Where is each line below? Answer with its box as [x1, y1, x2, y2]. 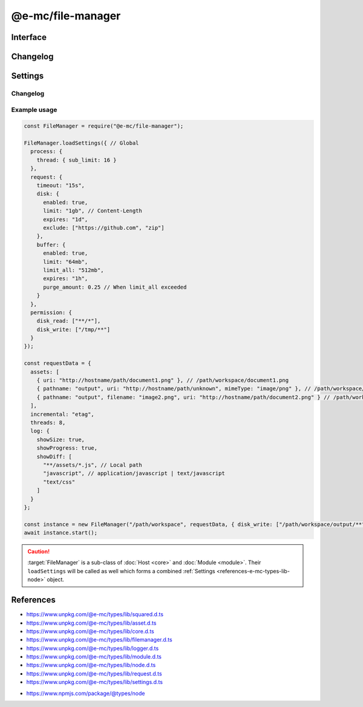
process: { [30, 148, 63, 155]
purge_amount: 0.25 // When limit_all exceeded [43, 283, 187, 291]
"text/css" [43, 478, 76, 485]
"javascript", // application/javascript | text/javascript [43, 470, 225, 477]
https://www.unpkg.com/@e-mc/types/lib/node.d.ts [26, 662, 156, 669]
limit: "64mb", [43, 258, 88, 265]
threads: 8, [30, 419, 66, 426]
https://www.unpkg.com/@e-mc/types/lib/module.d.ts [26, 653, 162, 660]
